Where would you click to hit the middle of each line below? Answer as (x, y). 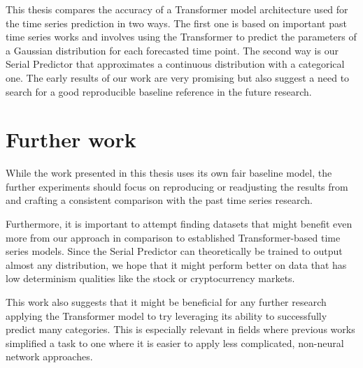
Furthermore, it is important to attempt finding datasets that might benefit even (179, 224)
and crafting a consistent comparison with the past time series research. (159, 200)
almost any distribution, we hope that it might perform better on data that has (176, 264)
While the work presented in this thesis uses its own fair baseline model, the (169, 173)
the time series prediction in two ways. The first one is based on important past (176, 23)
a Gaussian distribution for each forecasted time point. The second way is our (172, 50)
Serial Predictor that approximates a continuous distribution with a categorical (175, 64)
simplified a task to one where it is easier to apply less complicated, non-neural (175, 343)
